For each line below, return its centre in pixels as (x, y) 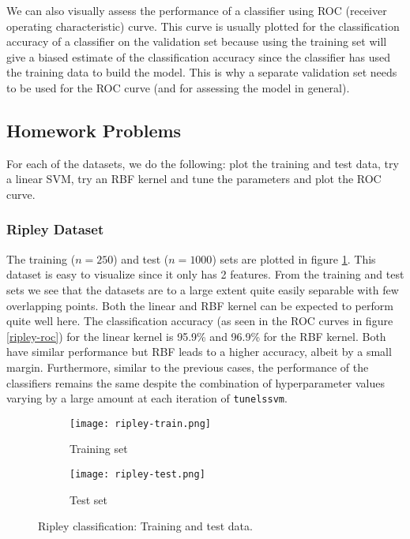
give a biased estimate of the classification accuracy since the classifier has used (199, 56)
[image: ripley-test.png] (137, 475)
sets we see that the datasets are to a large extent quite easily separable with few (203, 289)
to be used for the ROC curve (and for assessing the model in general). (178, 87)
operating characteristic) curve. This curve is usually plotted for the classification (203, 26)
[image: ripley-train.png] (140, 423)
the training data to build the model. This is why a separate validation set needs (202, 72)
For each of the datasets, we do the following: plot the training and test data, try (203, 163)
